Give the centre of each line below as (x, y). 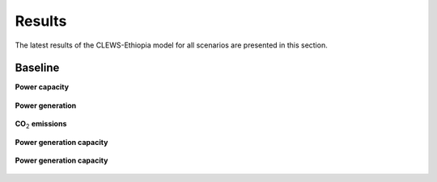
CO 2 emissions (41, 125)
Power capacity (42, 87)
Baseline (37, 68)
